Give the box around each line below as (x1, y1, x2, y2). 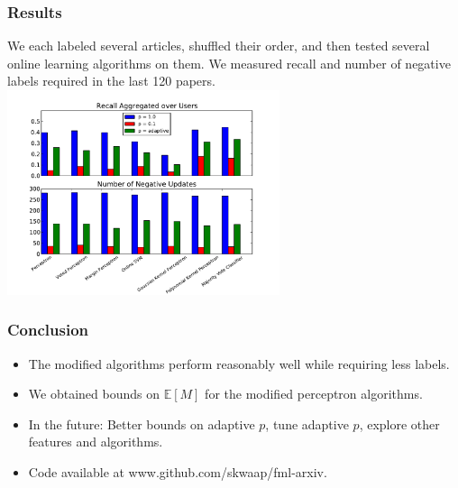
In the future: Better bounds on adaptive (28, 414, 255, 433)
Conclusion (7, 318, 88, 341)
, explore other (359, 414, 440, 433)
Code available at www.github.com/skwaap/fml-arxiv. (28, 462, 327, 481)
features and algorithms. (28, 432, 163, 451)
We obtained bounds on (28, 384, 160, 403)
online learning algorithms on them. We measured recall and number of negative (7, 53, 451, 72)
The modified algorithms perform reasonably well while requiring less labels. (28, 354, 450, 373)
